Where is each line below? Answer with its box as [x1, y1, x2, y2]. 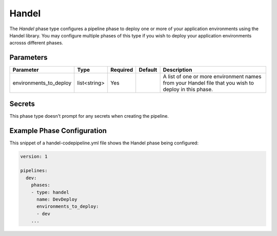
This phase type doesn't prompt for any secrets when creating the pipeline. [9, 113, 169, 119]
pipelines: [20, 168, 48, 174]
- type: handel [31, 189, 69, 195]
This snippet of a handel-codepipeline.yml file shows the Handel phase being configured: [9, 140, 199, 146]
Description [163, 67, 192, 74]
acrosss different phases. [9, 40, 64, 46]
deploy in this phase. [163, 86, 213, 93]
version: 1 [20, 154, 48, 159]
